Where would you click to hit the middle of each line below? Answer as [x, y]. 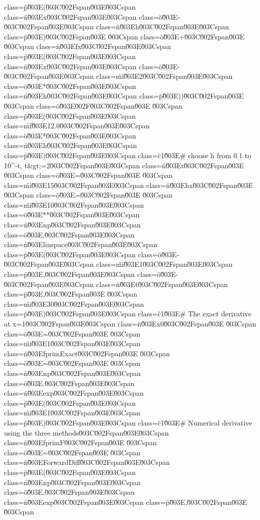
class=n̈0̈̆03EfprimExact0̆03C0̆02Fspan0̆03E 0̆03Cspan [87, 353]
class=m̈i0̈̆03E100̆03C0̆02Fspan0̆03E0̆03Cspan [74, 204]
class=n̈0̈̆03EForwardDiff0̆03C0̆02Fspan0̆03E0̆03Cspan [87, 462]
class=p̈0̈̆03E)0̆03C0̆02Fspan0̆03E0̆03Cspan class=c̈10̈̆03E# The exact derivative [128, 314]
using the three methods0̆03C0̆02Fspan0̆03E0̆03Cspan [87, 432]
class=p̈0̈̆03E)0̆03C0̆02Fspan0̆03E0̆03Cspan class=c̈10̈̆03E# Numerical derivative [128, 422]
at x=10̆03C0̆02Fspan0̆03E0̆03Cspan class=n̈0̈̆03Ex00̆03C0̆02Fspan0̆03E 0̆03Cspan [130, 323]
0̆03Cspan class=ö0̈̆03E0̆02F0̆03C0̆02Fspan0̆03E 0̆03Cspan [93, 105]
